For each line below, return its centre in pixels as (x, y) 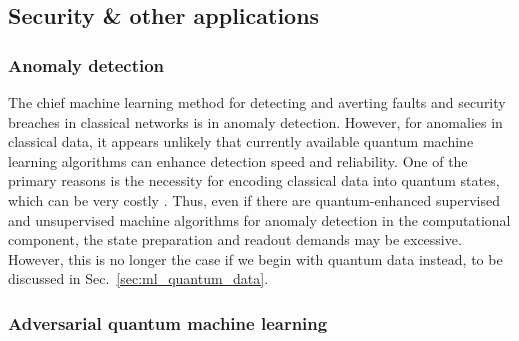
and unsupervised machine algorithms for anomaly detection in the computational (259, 219)
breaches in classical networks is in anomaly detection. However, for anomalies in (255, 121)
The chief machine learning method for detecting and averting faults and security (257, 102)
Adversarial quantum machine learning (168, 322)
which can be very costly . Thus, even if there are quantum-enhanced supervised (254, 199)
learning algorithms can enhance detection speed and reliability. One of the (238, 160)
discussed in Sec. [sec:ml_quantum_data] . (138, 278)
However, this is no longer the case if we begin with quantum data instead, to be (255, 258)
